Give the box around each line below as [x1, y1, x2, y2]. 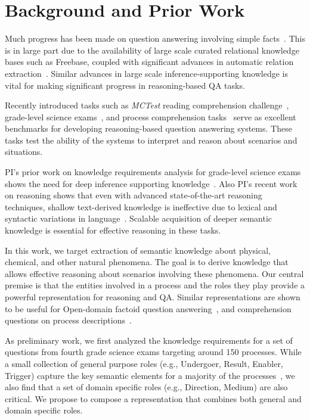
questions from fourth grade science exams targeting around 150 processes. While [5, 346, 302, 358]
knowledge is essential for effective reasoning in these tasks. [5, 224, 221, 237]
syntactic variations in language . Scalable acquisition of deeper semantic [5, 212, 272, 225]
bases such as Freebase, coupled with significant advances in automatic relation [5, 55, 294, 68]
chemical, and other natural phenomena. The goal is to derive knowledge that [5, 256, 289, 268]
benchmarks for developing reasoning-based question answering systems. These [5, 122, 292, 135]
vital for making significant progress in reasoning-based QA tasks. [5, 79, 245, 91]
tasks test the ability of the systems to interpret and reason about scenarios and [5, 133, 297, 146]
